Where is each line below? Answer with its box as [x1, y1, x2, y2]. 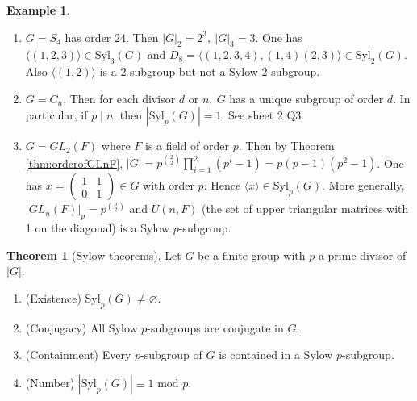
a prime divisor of [318, 246, 407, 263]
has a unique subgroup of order [229, 90, 384, 107]
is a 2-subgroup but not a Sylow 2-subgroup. [99, 63, 320, 80]
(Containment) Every [25, 346, 131, 363]
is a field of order [145, 137, 230, 154]
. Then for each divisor [63, 90, 176, 107]
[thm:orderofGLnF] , [25, 154, 123, 171]
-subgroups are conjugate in [147, 319, 284, 336]
